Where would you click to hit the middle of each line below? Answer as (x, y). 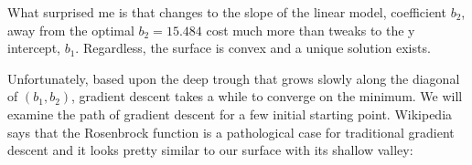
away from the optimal (71, 30)
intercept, (34, 48)
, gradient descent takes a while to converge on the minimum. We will (267, 96)
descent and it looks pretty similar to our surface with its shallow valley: (210, 150)
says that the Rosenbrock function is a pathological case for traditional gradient (231, 132)
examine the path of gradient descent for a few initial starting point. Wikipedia (230, 113)
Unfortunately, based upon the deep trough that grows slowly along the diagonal (234, 78)
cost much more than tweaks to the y (311, 30)
